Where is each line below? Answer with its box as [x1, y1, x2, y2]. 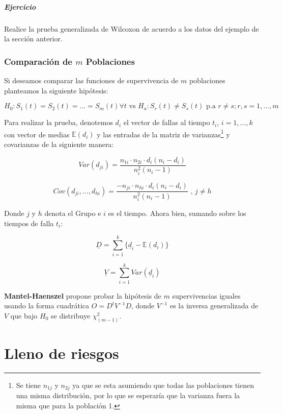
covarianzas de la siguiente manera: [4, 139, 114, 149]
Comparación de [4, 55, 72, 67]
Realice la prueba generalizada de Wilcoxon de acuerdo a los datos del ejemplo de [4, 23, 259, 34]
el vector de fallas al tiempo [123, 117, 210, 128]
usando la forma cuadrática [4, 300, 90, 311]
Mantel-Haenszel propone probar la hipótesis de [4, 290, 161, 301]
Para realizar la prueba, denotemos [4, 117, 113, 128]
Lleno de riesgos [4, 342, 119, 363]
